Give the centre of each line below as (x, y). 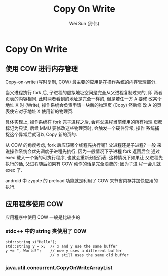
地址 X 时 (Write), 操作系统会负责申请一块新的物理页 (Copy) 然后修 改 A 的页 (84, 105)
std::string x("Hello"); (31, 242)
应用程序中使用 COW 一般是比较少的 (43, 217)
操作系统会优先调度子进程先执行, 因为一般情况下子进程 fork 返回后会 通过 (85, 151)
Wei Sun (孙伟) (84, 23)
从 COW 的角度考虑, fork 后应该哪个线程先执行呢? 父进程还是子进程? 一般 (81, 145)
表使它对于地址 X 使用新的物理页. (40, 111)
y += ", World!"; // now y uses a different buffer (64, 251)
